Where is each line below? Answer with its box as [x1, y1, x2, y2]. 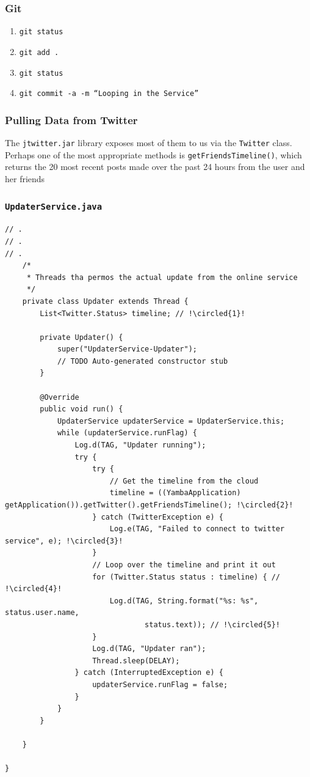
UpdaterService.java [5, 202, 103, 212]
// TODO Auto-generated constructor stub [57, 356, 228, 366]
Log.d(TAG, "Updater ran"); [92, 644, 206, 654]
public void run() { [40, 405, 123, 414]
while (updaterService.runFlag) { [57, 429, 197, 438]
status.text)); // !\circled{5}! [145, 620, 281, 629]
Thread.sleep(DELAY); [92, 656, 180, 665]
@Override [40, 392, 79, 402]
